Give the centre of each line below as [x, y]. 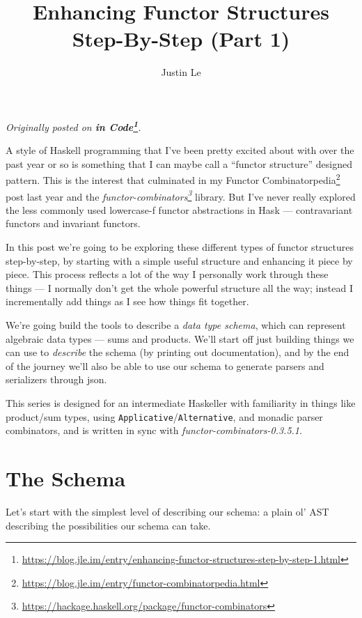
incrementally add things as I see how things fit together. [127, 301]
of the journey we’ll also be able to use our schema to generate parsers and [165, 365]
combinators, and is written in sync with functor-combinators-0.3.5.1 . [154, 430]
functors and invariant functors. [73, 223]
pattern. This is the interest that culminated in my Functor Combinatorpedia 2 [173, 179]
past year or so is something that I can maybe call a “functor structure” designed [179, 163]
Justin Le [181, 72]
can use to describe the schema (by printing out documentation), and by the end [178, 352]
